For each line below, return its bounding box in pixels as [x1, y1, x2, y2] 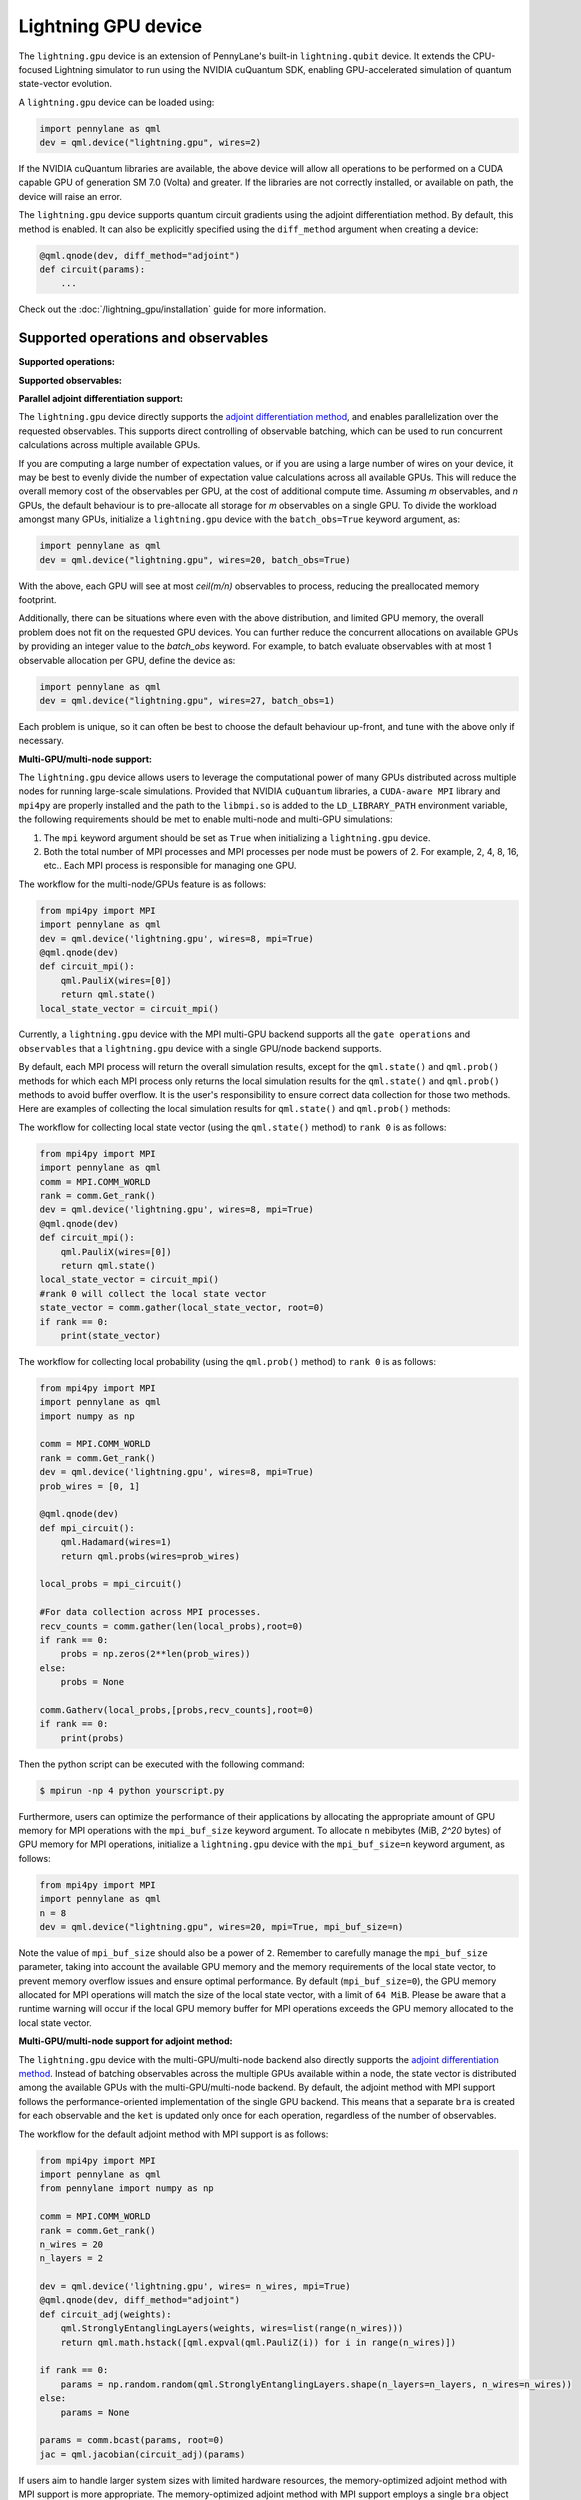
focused [18, 63, 53, 75]
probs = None [60, 1676, 125, 1688]
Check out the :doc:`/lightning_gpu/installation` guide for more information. [18, 303, 327, 315]
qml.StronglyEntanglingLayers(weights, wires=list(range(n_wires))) [60, 2323, 404, 2334]
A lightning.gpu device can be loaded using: [18, 96, 215, 108]
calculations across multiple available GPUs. [18, 439, 201, 451]
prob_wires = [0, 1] [39, 1480, 140, 1492]
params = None [60, 2406, 130, 2418]
